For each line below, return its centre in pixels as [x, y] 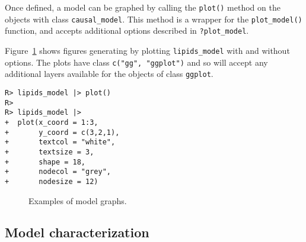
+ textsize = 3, [50, 152]
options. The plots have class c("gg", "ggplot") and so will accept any [136, 62]
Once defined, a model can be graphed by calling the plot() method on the [143, 7]
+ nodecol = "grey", [58, 172]
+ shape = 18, [45, 162]
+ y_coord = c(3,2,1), [62, 132]
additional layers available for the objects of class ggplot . [109, 74]
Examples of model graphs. [78, 200]
